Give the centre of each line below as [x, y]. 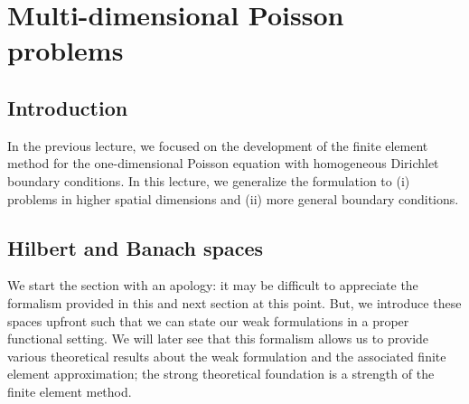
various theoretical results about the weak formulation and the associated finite [227, 356]
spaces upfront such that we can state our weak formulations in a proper [208, 320]
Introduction [68, 107]
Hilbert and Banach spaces [136, 247]
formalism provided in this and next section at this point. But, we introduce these [234, 302]
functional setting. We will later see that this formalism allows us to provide [218, 338]
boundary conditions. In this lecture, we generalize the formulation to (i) [209, 180]
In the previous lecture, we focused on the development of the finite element [218, 145]
